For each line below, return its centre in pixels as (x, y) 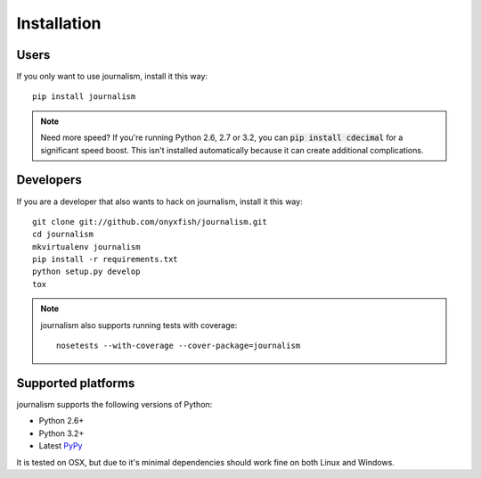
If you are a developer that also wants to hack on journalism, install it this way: (159, 202)
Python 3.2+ (61, 433)
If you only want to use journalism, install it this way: (112, 77)
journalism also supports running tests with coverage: (139, 325)
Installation (59, 23)
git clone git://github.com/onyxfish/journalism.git (150, 222)
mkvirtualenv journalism (86, 247)
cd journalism (63, 235)
